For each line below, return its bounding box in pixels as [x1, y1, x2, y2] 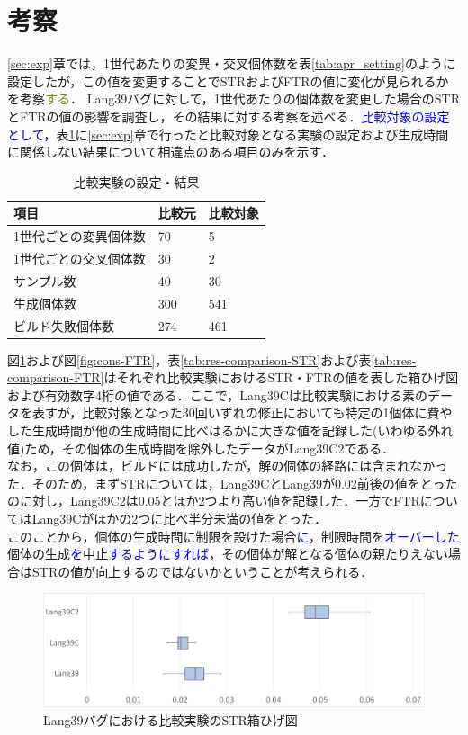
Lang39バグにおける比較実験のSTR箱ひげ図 [43, 711, 298, 730]
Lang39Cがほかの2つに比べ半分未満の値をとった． [31, 508, 327, 527]
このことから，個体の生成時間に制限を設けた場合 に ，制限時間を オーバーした [7, 526, 460, 545]
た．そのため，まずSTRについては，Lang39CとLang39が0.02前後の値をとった [7, 473, 458, 492]
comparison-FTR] [7, 368, 104, 387]
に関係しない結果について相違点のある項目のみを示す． [7, 142, 335, 161]
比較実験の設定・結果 [73, 172, 200, 191]
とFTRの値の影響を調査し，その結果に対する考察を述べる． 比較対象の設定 [7, 106, 450, 125]
